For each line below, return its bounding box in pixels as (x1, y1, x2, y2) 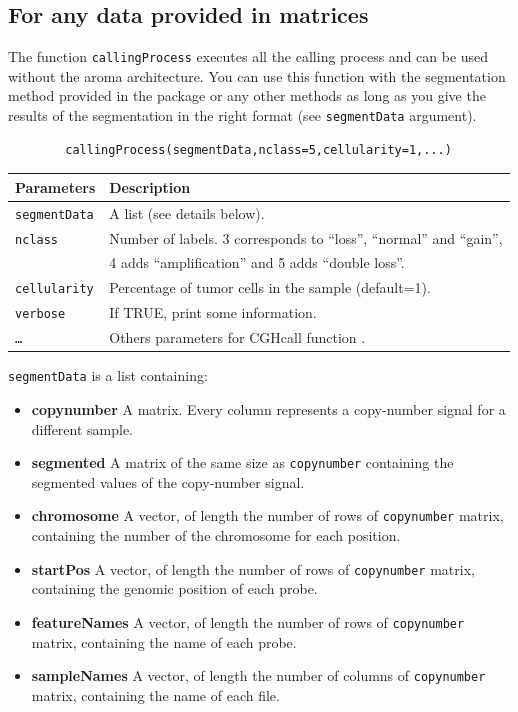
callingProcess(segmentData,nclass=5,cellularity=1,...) (65, 142, 452, 157)
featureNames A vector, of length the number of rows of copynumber (31, 611, 465, 632)
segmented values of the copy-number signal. (31, 471, 305, 492)
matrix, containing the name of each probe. (31, 631, 297, 652)
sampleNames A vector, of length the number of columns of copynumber (31, 665, 486, 686)
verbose (15, 307, 66, 322)
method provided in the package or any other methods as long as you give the (8, 85, 486, 106)
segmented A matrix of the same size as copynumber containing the (31, 452, 454, 473)
